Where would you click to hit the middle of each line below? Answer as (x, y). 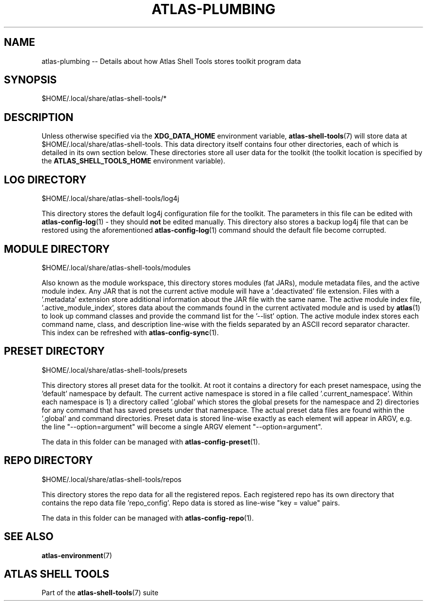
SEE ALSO (29, 537)
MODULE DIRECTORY (57, 249)
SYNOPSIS (30, 80)
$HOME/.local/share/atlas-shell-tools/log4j (110, 199)
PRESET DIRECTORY (54, 351)
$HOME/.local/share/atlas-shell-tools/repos (112, 479)
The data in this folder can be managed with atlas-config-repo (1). (148, 518)
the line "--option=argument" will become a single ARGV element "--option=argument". (182, 426)
